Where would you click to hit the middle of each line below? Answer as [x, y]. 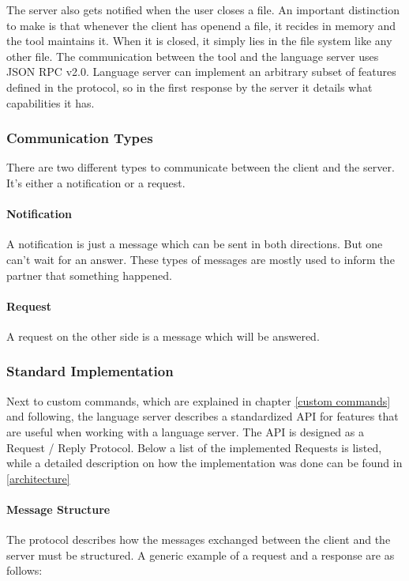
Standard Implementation [90, 371]
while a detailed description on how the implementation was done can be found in [204, 463]
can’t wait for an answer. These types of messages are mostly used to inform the [201, 259]
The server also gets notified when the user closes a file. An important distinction [203, 9]
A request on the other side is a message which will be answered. [163, 336]
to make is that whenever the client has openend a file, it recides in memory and [201, 25]
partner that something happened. [89, 275]
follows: [24, 570]
